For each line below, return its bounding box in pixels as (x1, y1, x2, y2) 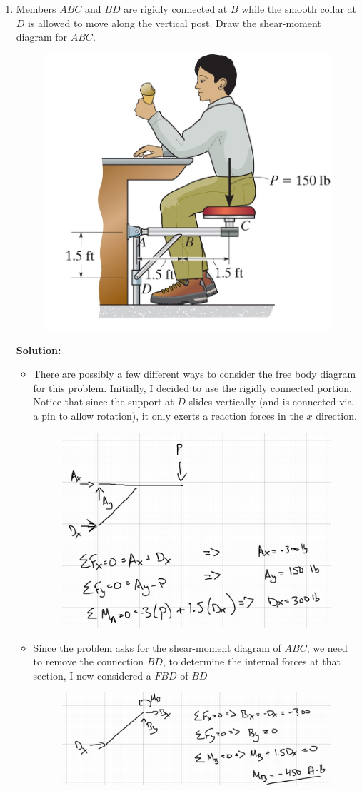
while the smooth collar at (241, 1, 356, 16)
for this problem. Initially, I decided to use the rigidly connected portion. (33, 380, 353, 395)
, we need (306, 640, 348, 655)
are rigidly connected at (124, 1, 228, 16)
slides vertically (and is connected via (188, 394, 353, 409)
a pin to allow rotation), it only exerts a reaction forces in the (33, 408, 303, 423)
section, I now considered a (33, 667, 151, 682)
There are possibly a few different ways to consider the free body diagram (33, 366, 356, 381)
